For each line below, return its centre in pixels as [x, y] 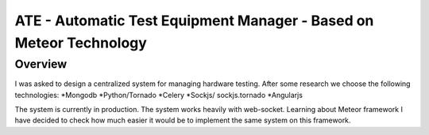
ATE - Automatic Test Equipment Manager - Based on [194, 21]
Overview [41, 64]
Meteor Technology [81, 43]
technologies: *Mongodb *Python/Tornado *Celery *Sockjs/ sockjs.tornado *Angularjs [159, 95]
